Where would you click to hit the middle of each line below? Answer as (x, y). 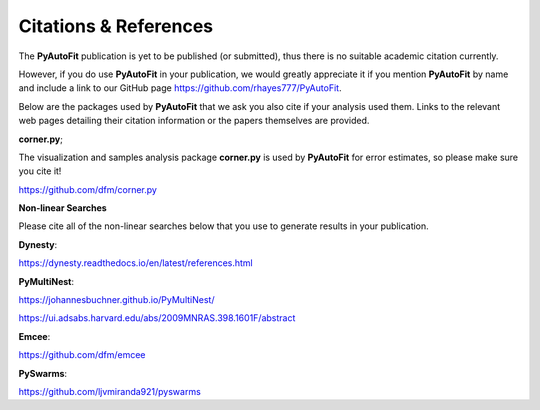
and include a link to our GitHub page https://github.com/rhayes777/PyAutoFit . (180, 88)
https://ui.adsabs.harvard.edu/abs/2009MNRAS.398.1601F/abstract (157, 318)
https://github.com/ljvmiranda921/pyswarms (110, 391)
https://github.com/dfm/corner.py (87, 189)
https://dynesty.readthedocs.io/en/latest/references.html (136, 263)
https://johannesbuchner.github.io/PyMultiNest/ (116, 300)
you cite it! (40, 171)
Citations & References (116, 26)
